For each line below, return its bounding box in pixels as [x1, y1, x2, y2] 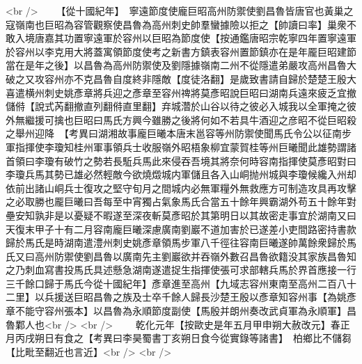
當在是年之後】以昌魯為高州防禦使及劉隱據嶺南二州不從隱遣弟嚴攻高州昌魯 [6, 58, 347, 72]
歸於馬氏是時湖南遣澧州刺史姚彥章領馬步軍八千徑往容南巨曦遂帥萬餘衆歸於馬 [6, 235, 356, 250]
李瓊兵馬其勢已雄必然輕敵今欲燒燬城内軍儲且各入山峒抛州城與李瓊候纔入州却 [6, 167, 356, 182]
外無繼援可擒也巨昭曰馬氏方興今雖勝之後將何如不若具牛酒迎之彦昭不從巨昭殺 [6, 112, 356, 127]
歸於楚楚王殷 [288, 71, 347, 86]
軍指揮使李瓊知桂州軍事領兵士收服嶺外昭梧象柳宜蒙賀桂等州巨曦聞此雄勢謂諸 [6, 139, 356, 154]
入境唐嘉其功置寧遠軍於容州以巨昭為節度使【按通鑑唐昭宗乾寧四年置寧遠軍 [15, 31, 356, 45]
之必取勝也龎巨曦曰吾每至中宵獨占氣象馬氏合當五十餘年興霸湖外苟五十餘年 [6, 194, 347, 209]
